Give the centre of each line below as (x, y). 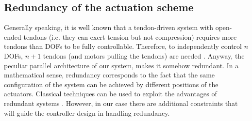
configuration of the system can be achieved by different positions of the (111, 84)
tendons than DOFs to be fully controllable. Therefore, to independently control (123, 46)
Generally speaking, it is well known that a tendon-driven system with (109, 27)
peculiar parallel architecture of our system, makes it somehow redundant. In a (121, 65)
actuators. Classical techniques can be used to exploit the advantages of (110, 94)
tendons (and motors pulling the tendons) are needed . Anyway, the (144, 55)
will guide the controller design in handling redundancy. (87, 113)
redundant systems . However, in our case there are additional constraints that (121, 103)
